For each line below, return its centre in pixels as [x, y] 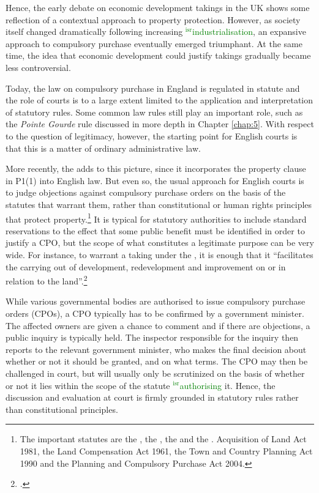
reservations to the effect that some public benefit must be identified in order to [155, 230]
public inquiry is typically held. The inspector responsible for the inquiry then [152, 337]
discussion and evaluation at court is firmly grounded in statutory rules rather [152, 397]
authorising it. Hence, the [227, 385]
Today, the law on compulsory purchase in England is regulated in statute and [153, 88]
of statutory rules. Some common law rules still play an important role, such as [154, 112]
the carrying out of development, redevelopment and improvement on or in [146, 266]
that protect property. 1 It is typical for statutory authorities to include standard [156, 218]
